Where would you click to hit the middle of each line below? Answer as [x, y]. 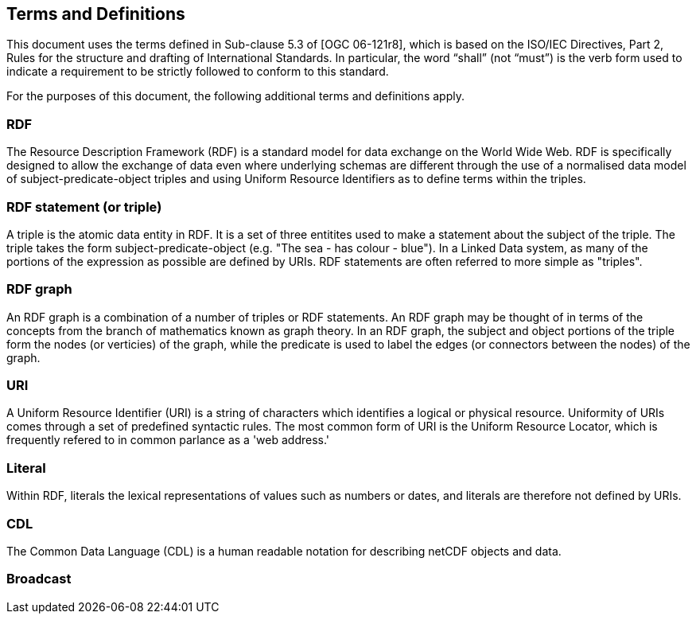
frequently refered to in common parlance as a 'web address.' [168, 440]
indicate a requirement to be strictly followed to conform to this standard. [198, 72]
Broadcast [39, 579]
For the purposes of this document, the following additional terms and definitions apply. [235, 96]
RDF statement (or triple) [84, 207]
